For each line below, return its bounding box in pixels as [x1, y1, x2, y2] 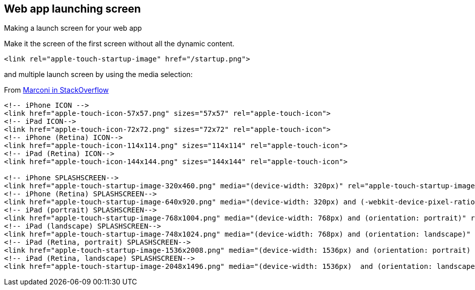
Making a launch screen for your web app [4, 24, 142, 33]
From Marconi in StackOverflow [4, 86, 109, 95]
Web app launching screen [4, 3, 141, 15]
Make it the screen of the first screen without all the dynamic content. [4, 39, 234, 48]
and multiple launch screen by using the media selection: [4, 70, 193, 79]
